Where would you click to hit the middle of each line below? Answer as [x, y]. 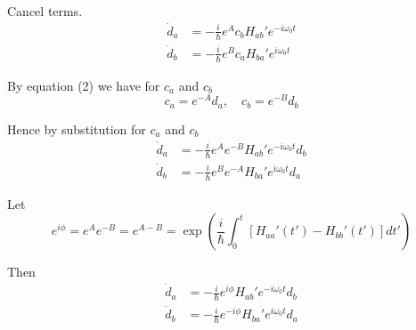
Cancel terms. [45, 11]
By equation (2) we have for [84, 85]
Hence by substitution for [77, 129]
